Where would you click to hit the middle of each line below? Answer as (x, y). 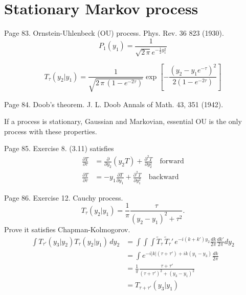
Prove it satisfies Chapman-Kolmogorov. (67, 229)
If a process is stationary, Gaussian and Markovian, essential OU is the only (123, 121)
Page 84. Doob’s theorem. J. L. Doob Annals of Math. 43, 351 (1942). (114, 104)
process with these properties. (51, 131)
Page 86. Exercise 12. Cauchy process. (64, 197)
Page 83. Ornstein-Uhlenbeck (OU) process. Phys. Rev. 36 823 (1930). (114, 33)
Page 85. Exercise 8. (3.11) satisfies (59, 148)
